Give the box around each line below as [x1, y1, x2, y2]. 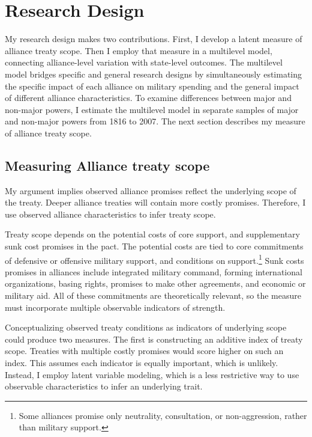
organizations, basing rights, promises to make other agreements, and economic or [5, 277, 306, 290]
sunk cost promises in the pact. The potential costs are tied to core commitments [5, 240, 304, 252]
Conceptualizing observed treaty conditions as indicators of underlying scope [5, 321, 287, 334]
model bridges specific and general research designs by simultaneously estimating [5, 67, 302, 80]
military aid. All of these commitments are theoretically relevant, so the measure [5, 289, 301, 302]
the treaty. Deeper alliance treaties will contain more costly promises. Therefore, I [5, 196, 306, 209]
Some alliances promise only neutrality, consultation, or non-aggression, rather [19, 409, 307, 421]
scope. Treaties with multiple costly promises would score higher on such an [5, 344, 284, 357]
